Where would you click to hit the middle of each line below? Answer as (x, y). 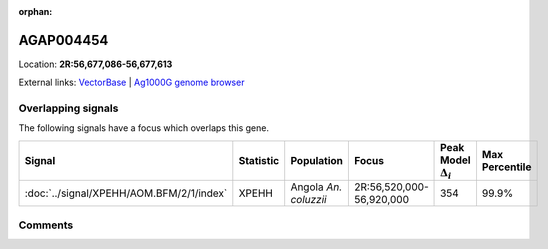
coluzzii (308, 200)
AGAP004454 (63, 40)
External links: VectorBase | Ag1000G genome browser (131, 82)
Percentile (506, 167)
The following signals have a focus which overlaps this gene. (144, 128)
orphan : (35, 11)
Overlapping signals (68, 108)
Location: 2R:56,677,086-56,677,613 (95, 64)
